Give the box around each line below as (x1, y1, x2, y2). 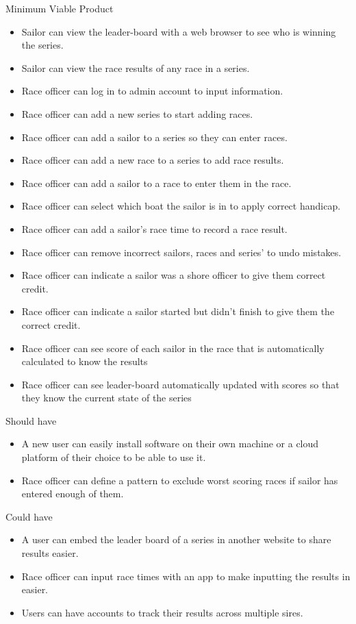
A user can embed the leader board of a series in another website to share (21, 532, 331, 547)
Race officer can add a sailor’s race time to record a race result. (21, 221, 288, 236)
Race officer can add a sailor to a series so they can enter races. (21, 129, 288, 144)
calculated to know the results (21, 354, 148, 369)
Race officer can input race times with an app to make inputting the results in (21, 569, 351, 583)
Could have (5, 509, 53, 523)
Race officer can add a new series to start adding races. (21, 106, 253, 121)
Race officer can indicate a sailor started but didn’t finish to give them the (21, 304, 335, 319)
